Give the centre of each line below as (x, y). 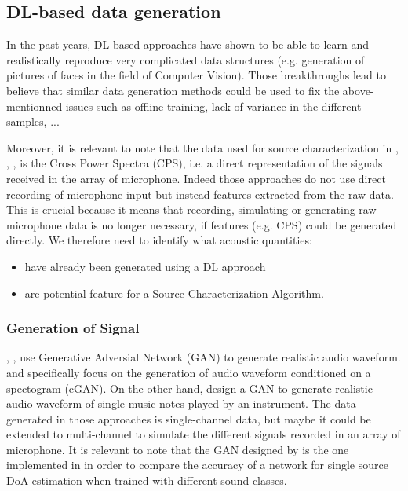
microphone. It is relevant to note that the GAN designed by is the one (178, 449)
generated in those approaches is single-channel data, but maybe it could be (189, 418)
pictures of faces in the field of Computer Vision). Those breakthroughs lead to (196, 75)
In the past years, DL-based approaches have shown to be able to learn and (188, 44)
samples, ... (33, 121)
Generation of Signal (73, 328)
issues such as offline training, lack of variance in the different (213, 106)
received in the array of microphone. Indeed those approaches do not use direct (196, 178)
